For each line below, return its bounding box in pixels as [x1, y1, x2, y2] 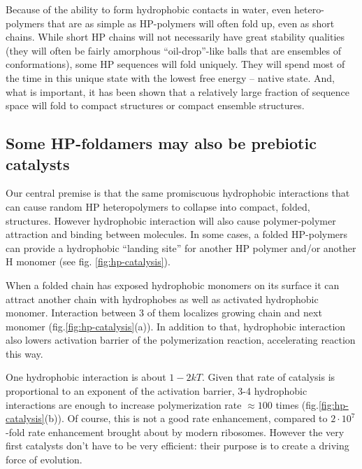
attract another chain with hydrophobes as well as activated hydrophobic [6, 291, 319, 306]
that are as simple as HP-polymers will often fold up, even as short [48, 15, 335, 30]
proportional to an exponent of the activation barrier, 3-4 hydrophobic [6, 384, 307, 398]
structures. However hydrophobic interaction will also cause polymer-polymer [6, 213, 336, 227]
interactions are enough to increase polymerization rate [6, 397, 242, 412]
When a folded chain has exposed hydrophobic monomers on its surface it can [6, 277, 340, 292]
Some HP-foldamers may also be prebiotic [6, 132, 317, 154]
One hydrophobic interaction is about [6, 370, 166, 384]
